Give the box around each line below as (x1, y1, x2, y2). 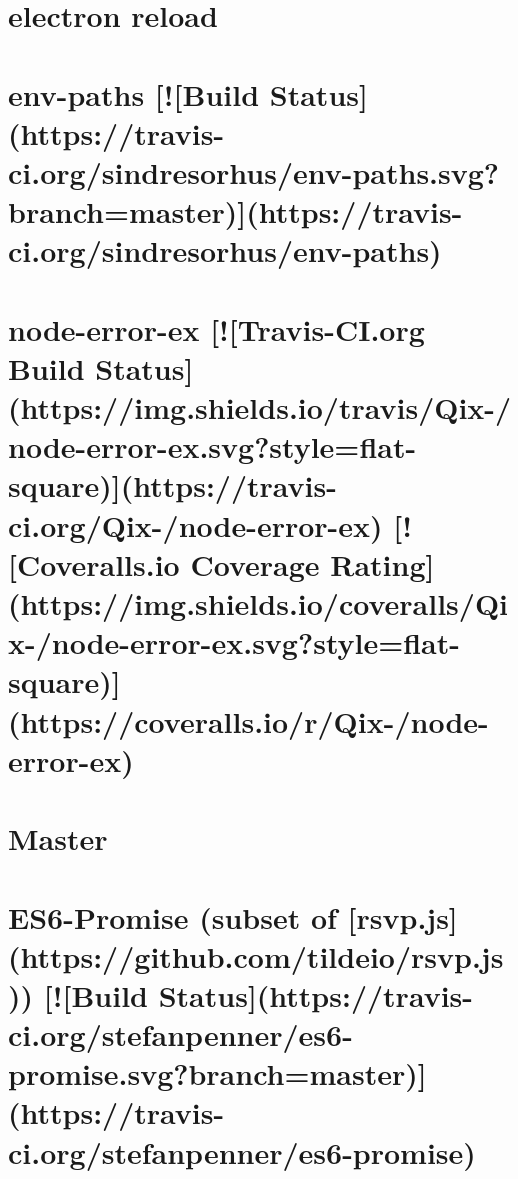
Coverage (190, 543, 320, 584)
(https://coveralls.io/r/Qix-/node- (8, 700, 489, 741)
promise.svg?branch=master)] (8, 1053, 427, 1094)
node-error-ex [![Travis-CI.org (8, 308, 425, 349)
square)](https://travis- (8, 465, 337, 506)
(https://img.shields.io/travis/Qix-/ (8, 387, 512, 428)
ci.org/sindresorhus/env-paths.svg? (8, 151, 500, 192)
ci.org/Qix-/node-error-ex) (8, 504, 383, 545)
